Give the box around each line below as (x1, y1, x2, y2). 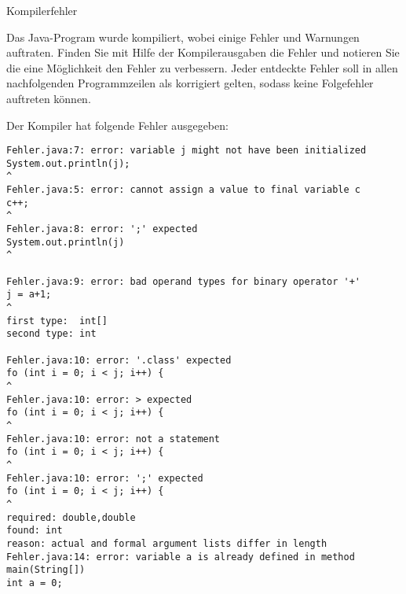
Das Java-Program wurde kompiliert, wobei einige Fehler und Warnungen (6, 28, 360, 45)
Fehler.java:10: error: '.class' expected (6, 354, 232, 366)
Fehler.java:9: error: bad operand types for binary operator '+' (6, 275, 361, 287)
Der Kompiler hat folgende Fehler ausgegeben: (6, 116, 229, 133)
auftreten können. (6, 90, 91, 106)
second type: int (6, 328, 97, 340)
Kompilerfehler (6, 2, 78, 18)
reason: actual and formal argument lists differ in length (6, 537, 327, 549)
